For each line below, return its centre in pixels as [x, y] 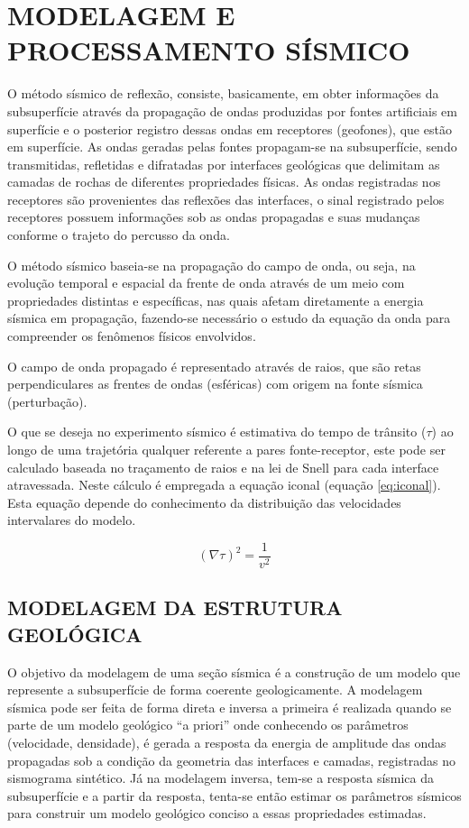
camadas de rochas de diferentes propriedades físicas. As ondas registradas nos [224, 182]
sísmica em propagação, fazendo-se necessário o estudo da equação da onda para [229, 318]
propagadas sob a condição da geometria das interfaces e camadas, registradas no [231, 760]
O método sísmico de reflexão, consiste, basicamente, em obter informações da [223, 93]
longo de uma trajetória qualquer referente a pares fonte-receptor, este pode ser [226, 449]
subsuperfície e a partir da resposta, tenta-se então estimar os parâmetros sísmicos [234, 795]
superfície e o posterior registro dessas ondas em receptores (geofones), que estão [230, 129]
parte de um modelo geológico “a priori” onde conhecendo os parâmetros [208, 725]
